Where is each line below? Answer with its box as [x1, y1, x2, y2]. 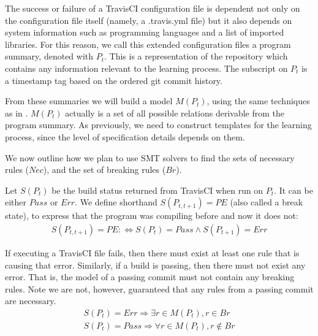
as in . [5, 106, 28, 119]
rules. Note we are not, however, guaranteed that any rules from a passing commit [5, 282, 314, 295]
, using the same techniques [206, 94, 310, 107]
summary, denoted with [5, 50, 94, 63]
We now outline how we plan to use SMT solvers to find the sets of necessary [5, 151, 295, 164]
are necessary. [5, 294, 56, 307]
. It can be [274, 183, 313, 196]
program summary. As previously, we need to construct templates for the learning [5, 118, 312, 131]
